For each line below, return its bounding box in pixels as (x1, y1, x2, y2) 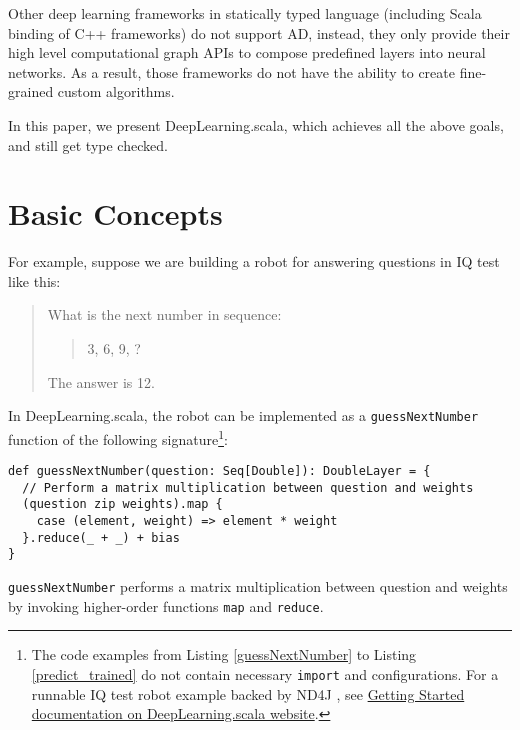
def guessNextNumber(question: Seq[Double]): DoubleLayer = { (8, 464, 431, 479)
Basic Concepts (8, 193, 223, 234)
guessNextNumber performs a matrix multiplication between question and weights (8, 576, 508, 597)
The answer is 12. (47, 371, 155, 392)
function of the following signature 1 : (8, 425, 228, 449)
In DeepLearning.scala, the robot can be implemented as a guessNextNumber (8, 405, 479, 426)
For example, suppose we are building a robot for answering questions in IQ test (8, 251, 500, 272)
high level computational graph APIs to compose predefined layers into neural (8, 42, 486, 63)
